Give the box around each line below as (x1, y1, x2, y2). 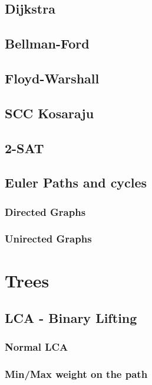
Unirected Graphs (5, 231, 92, 246)
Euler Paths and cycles (5, 173, 147, 192)
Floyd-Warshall (5, 69, 100, 87)
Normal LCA (5, 339, 68, 354)
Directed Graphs (5, 204, 86, 219)
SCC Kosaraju (5, 103, 94, 122)
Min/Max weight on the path (5, 367, 148, 381)
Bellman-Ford (5, 34, 90, 53)
